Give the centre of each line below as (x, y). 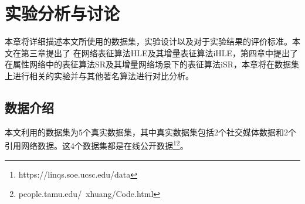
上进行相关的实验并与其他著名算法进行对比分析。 (99, 75)
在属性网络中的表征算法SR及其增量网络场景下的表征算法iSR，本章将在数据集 (152, 64)
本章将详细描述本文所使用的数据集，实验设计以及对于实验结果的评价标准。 (148, 41)
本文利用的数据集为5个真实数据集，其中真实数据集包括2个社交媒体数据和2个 (150, 132)
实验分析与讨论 (62, 13)
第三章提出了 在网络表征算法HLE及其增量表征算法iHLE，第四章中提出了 (160, 52)
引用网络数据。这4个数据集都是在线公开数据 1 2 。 (96, 144)
